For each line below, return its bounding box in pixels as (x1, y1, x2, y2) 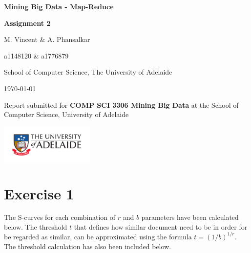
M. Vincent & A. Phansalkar (4, 34, 90, 44)
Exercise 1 (4, 184, 74, 204)
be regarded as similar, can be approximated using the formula (4, 231, 192, 241)
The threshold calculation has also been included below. (4, 241, 171, 251)
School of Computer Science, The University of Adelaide (4, 67, 172, 77)
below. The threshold (4, 221, 67, 232)
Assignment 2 (4, 18, 51, 28)
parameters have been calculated (141, 212, 239, 222)
